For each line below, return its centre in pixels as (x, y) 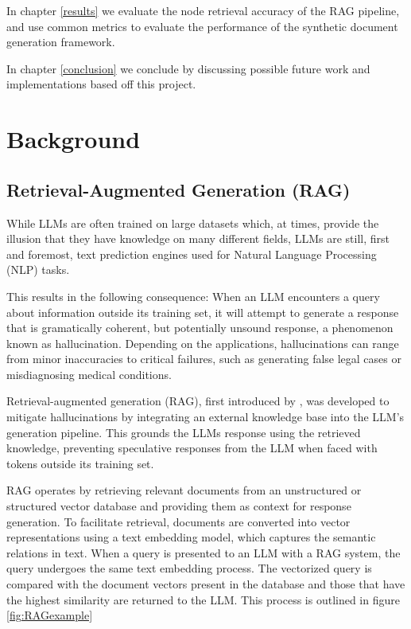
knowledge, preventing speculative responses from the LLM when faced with (192, 448)
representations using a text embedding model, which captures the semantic (191, 537)
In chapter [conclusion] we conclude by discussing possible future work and (188, 68)
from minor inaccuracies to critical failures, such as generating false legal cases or (204, 359)
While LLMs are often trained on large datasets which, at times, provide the (193, 223)
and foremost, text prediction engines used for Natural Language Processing (192, 254)
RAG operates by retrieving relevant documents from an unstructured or (184, 490)
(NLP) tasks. (38, 270)
